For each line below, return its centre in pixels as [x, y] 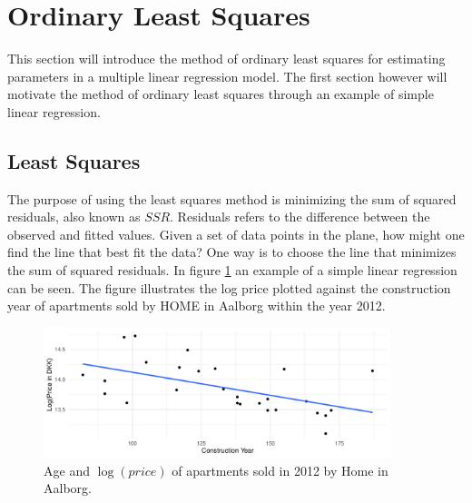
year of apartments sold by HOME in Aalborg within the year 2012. [197, 306]
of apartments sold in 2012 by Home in [280, 470]
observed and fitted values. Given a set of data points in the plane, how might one [236, 234]
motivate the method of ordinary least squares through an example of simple [221, 94]
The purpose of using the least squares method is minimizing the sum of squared [232, 198]
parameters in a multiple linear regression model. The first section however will [227, 76]
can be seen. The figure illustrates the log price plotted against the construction [229, 287]
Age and [67, 470]
